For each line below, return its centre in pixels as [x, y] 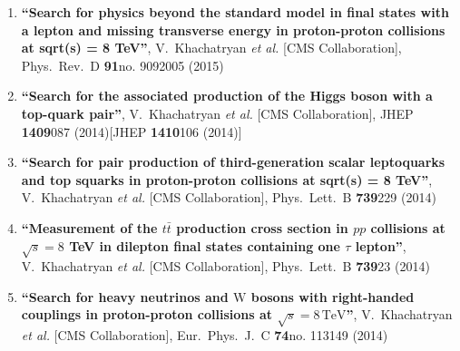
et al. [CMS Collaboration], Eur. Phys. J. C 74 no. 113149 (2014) [205, 335]
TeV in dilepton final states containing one [205, 245]
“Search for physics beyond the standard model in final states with [235, 12]
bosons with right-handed [333, 296]
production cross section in [262, 227]
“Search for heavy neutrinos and [125, 296]
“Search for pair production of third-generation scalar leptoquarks [233, 162]
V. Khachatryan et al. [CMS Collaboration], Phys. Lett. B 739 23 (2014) [225, 266]
